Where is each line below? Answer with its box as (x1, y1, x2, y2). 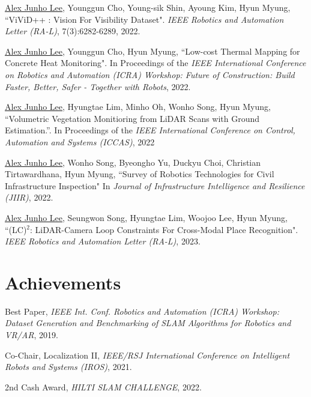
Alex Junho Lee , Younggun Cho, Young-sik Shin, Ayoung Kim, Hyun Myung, (5, 1, 291, 13)
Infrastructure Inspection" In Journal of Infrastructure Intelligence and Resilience (5, 179, 305, 192)
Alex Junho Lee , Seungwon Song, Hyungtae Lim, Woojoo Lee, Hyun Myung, (5, 211, 288, 223)
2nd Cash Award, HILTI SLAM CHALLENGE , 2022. (5, 380, 202, 393)
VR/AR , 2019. (5, 329, 58, 341)
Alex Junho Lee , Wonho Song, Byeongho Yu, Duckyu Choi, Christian (5, 156, 261, 168)
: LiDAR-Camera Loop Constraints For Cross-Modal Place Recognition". (30, 223, 298, 235)
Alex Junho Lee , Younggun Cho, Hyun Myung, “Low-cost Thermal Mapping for (5, 44, 300, 57)
